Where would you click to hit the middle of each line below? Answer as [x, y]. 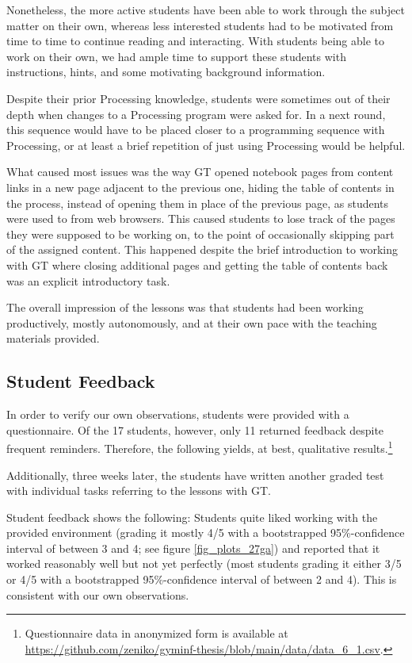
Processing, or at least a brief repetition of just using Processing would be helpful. [206, 145]
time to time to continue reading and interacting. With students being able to [196, 41]
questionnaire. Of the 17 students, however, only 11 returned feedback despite [195, 429]
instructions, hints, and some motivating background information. [166, 72]
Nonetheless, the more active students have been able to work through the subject [206, 10]
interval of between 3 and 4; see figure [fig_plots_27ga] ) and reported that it [193, 548]
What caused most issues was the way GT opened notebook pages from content [200, 172]
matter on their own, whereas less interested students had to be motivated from [200, 25]
